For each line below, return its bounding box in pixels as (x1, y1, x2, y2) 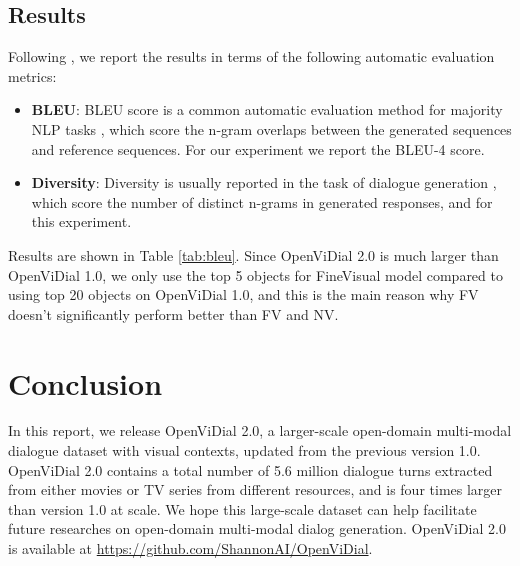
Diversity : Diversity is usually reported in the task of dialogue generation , (31, 172, 497, 193)
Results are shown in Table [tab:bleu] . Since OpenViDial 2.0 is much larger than (8, 244, 499, 265)
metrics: (8, 65, 57, 86)
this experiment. (31, 211, 132, 232)
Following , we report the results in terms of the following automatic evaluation (8, 46, 495, 67)
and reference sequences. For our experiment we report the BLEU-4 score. (31, 138, 485, 159)
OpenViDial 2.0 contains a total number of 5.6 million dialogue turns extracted (8, 459, 493, 480)
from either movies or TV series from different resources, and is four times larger (8, 479, 503, 500)
